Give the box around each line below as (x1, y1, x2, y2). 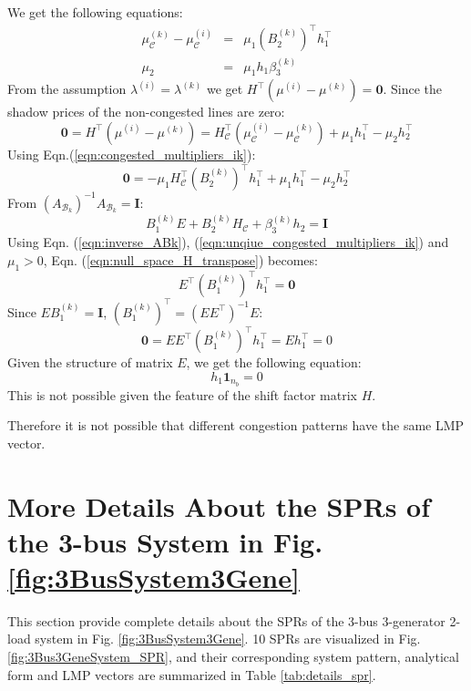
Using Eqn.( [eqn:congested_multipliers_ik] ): (7, 144, 256, 163)
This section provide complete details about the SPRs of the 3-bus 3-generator (7, 611, 445, 630)
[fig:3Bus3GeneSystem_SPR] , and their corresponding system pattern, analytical (7, 647, 459, 665)
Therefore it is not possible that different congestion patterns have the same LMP (7, 416, 465, 435)
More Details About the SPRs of (7, 487, 431, 524)
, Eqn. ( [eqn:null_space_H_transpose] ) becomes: (43, 250, 318, 269)
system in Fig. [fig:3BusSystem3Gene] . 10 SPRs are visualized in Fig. (35, 629, 421, 648)
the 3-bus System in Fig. (7, 522, 323, 560)
